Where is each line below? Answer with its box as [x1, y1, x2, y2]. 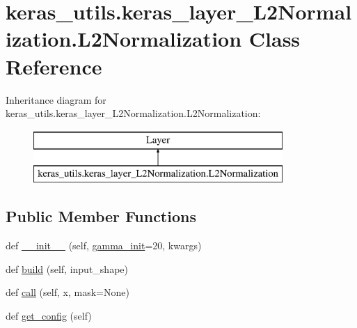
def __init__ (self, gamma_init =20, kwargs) [6, 238, 202, 253]
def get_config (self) [6, 308, 92, 322]
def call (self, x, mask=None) [6, 285, 129, 299]
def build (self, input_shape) [6, 261, 128, 276]
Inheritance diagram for [6, 92, 106, 107]
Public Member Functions [6, 205, 196, 227]
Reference [6, 52, 102, 80]
